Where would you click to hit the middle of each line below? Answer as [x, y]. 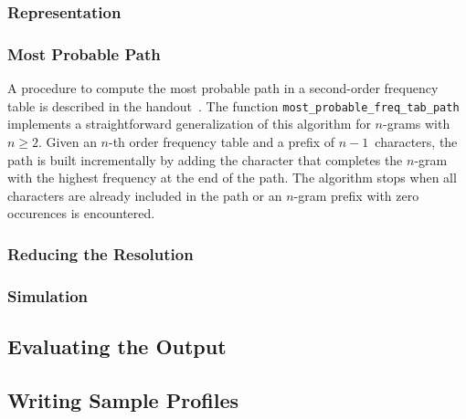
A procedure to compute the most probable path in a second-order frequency [223, 88]
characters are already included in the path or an [145, 195]
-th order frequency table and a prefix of [222, 141]
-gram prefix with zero [356, 195]
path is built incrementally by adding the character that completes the [205, 159]
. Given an [68, 141]
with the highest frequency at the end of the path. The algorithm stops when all [232, 178]
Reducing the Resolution [101, 253]
